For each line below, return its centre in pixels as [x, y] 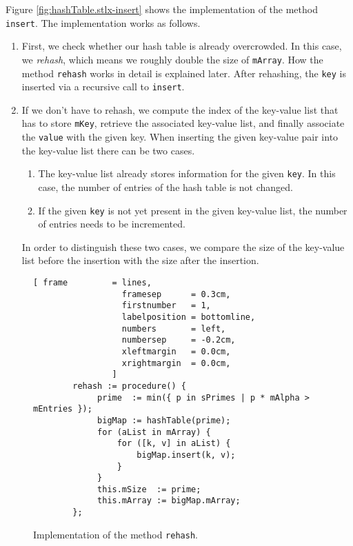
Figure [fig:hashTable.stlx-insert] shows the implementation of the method [162, 9]
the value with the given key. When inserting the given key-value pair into [180, 137]
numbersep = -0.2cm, [179, 340]
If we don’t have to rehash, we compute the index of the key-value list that [180, 109]
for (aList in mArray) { [154, 432]
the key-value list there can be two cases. [108, 150]
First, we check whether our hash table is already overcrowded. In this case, [182, 46]
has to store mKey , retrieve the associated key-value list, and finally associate [183, 123]
